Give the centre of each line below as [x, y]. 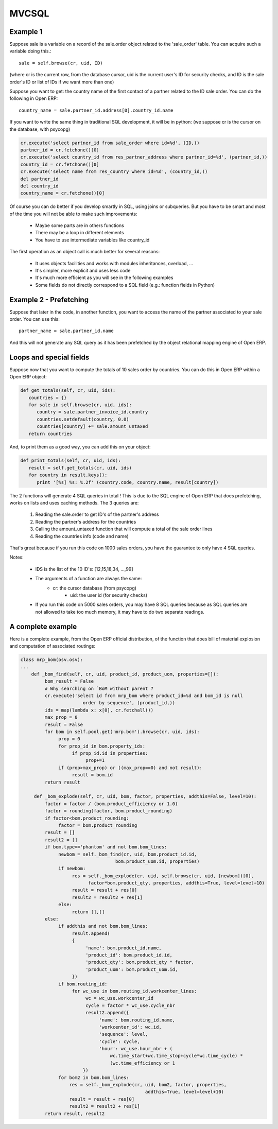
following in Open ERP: [34, 98]
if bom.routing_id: [83, 984]
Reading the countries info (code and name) [82, 536]
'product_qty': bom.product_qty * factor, [140, 962]
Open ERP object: [28, 377]
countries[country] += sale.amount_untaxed [92, 427]
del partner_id [39, 179]
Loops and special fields [49, 357]
